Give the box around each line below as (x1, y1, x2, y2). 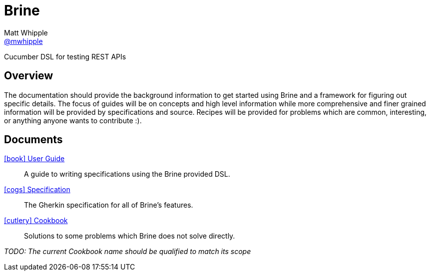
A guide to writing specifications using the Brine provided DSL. (24, 170, 230, 179)
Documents (4, 133, 63, 146)
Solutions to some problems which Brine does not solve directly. (24, 232, 235, 241)
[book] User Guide (4, 154, 65, 163)
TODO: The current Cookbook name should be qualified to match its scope (4, 247, 251, 256)
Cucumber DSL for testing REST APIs (4, 52, 126, 61)
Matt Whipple (4, 28, 48, 37)
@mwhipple (4, 36, 43, 45)
